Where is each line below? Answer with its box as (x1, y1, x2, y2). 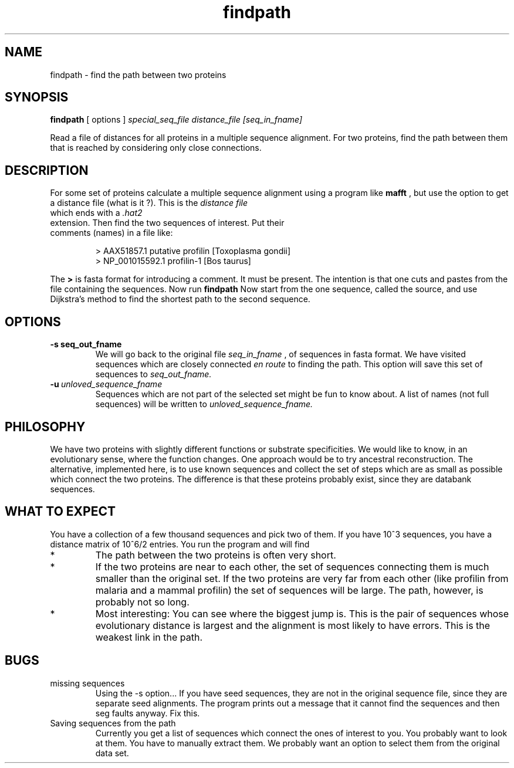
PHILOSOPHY (5, 419, 86, 434)
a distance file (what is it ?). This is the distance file (50, 198, 248, 208)
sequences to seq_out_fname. (95, 369, 212, 380)
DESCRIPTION (5, 163, 89, 178)
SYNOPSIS (5, 90, 69, 105)
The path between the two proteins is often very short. (95, 549, 336, 561)
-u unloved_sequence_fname (50, 379, 163, 390)
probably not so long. (95, 596, 190, 608)
